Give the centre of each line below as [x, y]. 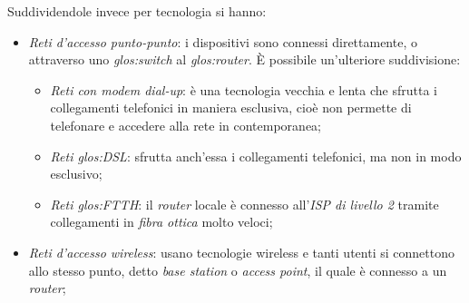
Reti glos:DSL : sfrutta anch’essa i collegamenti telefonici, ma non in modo [256, 156]
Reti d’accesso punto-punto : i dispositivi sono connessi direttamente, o [223, 41]
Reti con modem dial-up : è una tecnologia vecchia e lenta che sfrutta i [244, 89]
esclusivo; [76, 174]
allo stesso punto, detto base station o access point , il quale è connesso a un [238, 270]
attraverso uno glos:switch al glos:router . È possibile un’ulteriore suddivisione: [244, 59]
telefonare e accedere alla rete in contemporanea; [186, 125]
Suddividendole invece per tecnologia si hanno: [137, 11]
